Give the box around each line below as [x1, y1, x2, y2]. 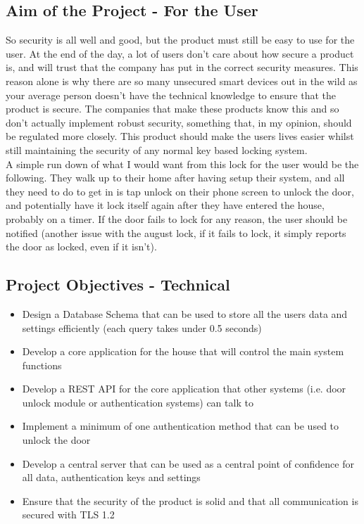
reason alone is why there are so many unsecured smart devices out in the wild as [6, 73, 358, 88]
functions [22, 357, 62, 372]
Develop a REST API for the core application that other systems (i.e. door [22, 381, 346, 396]
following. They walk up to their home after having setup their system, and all [6, 170, 345, 185]
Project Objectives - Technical [6, 274, 230, 295]
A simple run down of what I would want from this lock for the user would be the [6, 156, 359, 171]
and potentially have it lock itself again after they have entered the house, [6, 198, 325, 212]
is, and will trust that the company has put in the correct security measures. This [6, 60, 358, 75]
